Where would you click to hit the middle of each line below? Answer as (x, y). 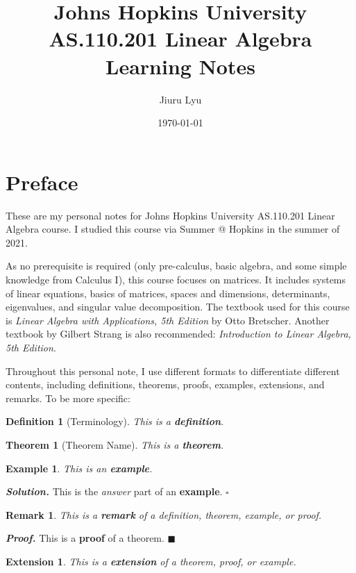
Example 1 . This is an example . (79, 468)
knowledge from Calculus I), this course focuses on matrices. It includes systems (176, 279)
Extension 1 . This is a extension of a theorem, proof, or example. (151, 561)
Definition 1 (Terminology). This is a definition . (115, 421)
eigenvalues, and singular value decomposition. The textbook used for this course (178, 307)
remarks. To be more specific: (68, 398)
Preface (42, 182)
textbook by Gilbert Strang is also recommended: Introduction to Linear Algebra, (178, 334)
